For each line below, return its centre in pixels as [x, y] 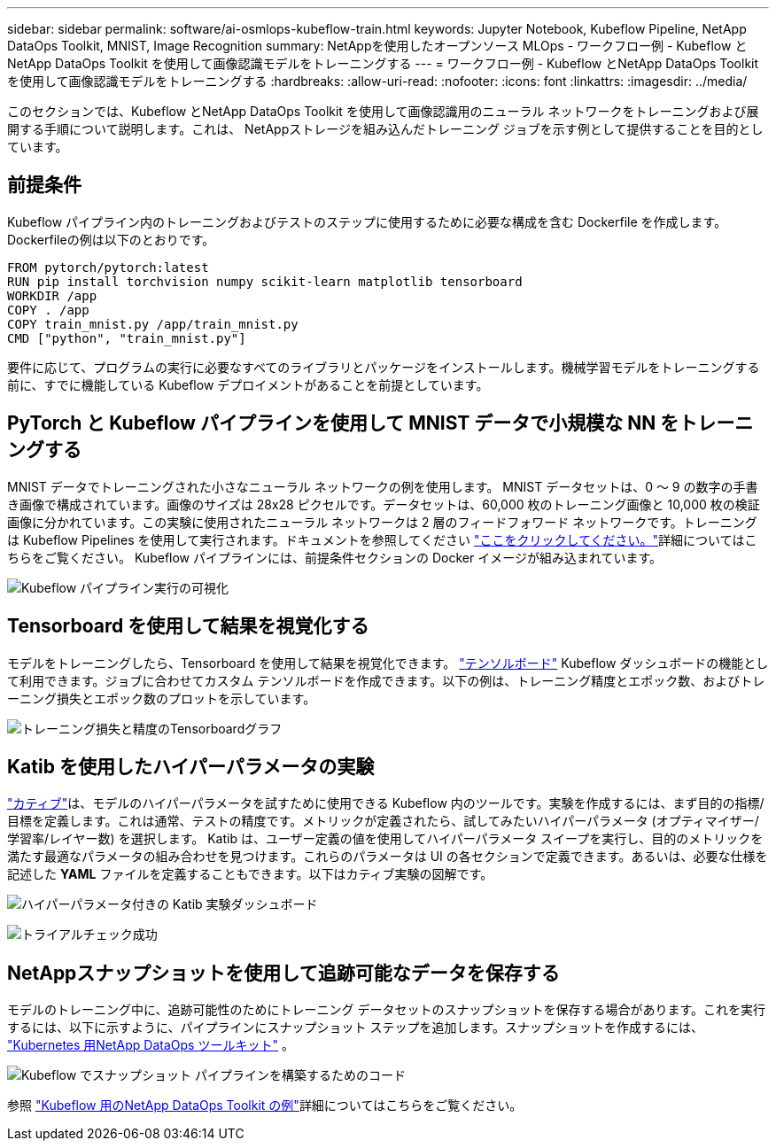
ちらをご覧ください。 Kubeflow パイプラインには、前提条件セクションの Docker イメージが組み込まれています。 [335, 557]
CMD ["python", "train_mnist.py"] [127, 338]
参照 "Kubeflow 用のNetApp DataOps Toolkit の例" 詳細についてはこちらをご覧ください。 [265, 1105]
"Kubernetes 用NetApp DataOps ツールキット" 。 [151, 1045]
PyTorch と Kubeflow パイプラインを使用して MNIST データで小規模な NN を [343, 423]
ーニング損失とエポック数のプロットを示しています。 [162, 698]
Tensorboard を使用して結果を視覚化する [188, 626]
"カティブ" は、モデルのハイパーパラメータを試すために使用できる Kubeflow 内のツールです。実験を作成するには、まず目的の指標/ [386, 803]
